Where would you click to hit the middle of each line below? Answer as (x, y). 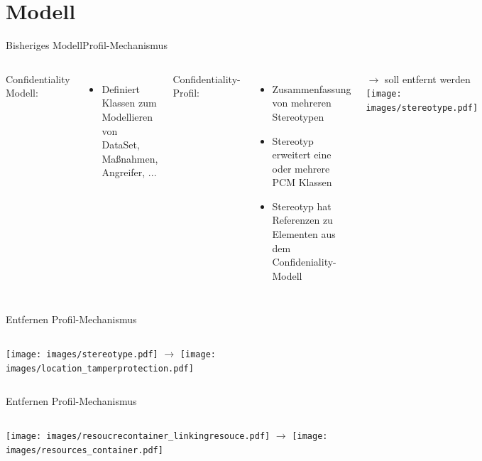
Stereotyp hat (302, 206)
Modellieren (127, 116)
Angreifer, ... (129, 172)
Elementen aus (304, 234)
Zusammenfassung (312, 88)
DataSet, (121, 145)
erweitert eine (302, 154)
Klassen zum (129, 103)
